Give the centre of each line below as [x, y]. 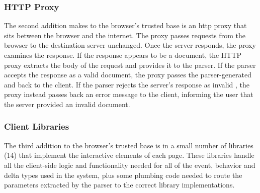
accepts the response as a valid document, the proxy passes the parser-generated [128, 75]
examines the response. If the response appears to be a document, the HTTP [123, 55]
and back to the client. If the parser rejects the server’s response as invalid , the [127, 84]
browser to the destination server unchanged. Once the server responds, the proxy [130, 45]
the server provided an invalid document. [67, 104]
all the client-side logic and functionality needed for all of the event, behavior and [130, 165]
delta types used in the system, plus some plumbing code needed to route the [123, 175]
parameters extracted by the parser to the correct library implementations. [119, 185]
